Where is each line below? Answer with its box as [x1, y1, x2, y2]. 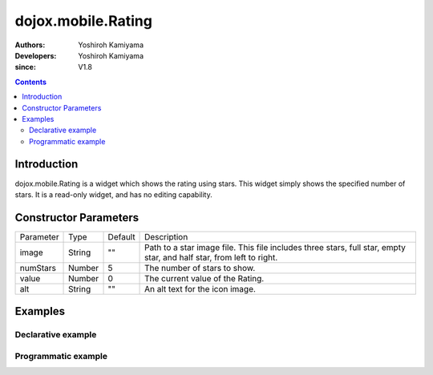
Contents [14, 77, 47, 87]
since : [14, 62, 36, 72]
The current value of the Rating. [144, 272, 265, 284]
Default [107, 231, 136, 242]
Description [144, 231, 188, 242]
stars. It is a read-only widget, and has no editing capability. [14, 189, 212, 200]
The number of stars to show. [144, 262, 256, 273]
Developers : [14, 50, 57, 60]
